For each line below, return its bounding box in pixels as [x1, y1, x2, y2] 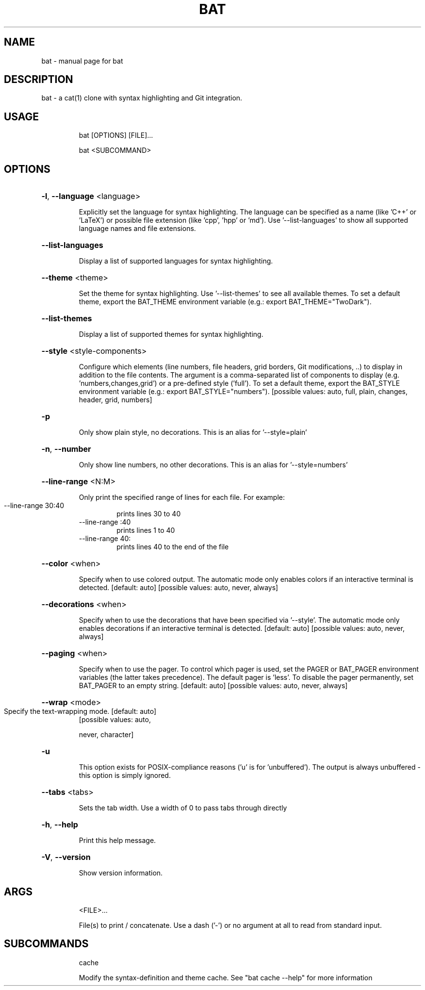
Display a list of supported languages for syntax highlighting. [79, 257, 273, 265]
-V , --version [41, 852, 91, 862]
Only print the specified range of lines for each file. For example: [79, 493, 285, 502]
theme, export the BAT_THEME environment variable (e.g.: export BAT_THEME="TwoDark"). [79, 297, 372, 306]
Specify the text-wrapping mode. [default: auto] [4, 707, 157, 716]
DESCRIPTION [4, 73, 73, 86]
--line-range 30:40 [4, 501, 65, 510]
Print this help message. [79, 836, 156, 845]
